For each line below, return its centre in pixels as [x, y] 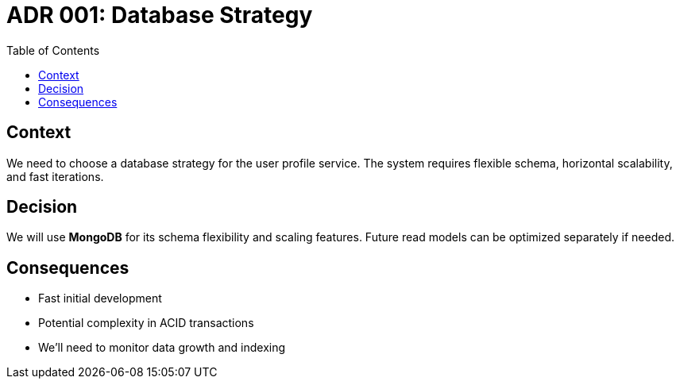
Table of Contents [53, 50]
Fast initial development [100, 298]
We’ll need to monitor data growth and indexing [162, 348]
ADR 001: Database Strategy [160, 15]
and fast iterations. [55, 176]
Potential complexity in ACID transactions [146, 323]
